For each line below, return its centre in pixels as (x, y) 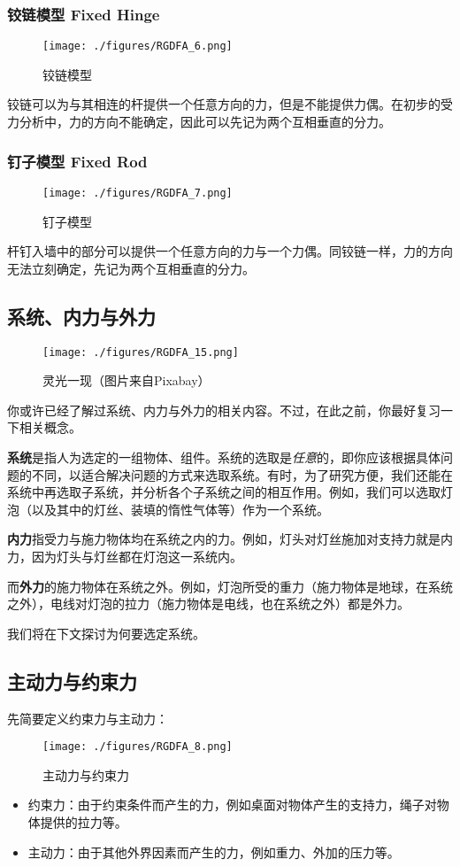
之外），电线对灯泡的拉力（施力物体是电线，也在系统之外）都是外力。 (208, 604)
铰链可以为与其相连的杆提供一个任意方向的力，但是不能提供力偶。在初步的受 (230, 104)
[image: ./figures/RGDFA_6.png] (138, 46)
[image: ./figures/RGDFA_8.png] (138, 747)
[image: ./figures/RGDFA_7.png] (138, 193)
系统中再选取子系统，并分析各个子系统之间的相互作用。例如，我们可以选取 (224, 492)
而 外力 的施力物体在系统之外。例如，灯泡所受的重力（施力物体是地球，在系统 (230, 586)
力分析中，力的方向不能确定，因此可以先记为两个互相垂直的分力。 (199, 122)
